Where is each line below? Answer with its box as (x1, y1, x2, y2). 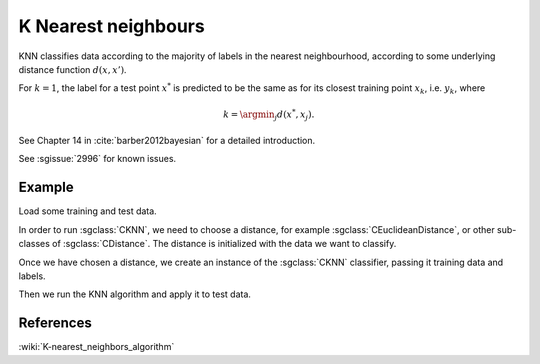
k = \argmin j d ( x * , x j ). (223, 106, 315, 122)
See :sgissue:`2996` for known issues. (18, 153, 177, 165)
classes (18, 238, 50, 250)
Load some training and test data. (18, 205, 157, 217)
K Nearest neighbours (18, 15, 205, 37)
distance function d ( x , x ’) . (18, 63, 127, 75)
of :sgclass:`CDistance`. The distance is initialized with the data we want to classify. (51, 238, 397, 250)
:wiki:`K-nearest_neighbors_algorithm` (18, 341, 175, 353)
